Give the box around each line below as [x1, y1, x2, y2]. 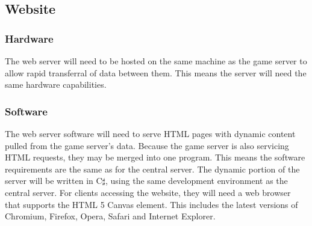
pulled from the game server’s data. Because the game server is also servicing [5, 139, 289, 151]
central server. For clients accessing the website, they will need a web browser [5, 186, 291, 198]
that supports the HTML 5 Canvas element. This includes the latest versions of [5, 198, 298, 210]
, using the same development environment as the [105, 174, 288, 187]
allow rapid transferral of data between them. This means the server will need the [5, 66, 307, 79]
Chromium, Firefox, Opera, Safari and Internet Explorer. [5, 210, 216, 222]
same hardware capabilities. [5, 78, 107, 91]
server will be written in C [5, 174, 102, 187]
